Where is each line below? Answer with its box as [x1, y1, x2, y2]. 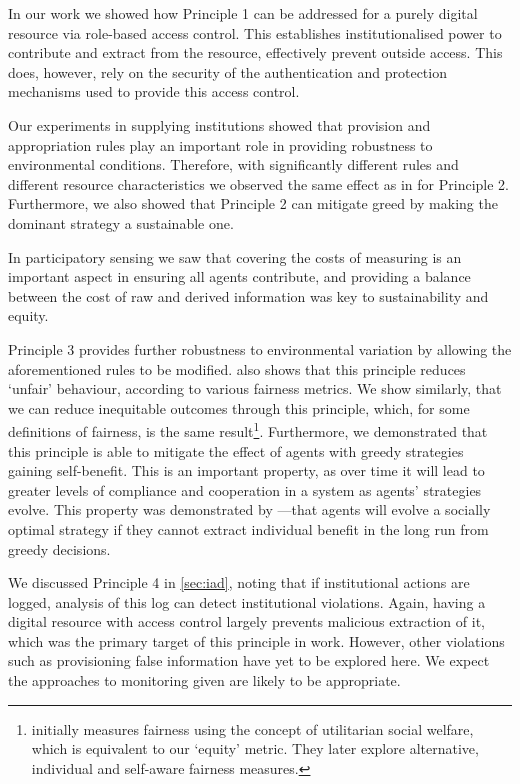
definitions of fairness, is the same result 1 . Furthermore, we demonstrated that [8, 418, 488, 441]
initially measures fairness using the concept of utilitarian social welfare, [31, 718, 474, 739]
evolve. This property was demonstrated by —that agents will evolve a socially [8, 499, 491, 520]
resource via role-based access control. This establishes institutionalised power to [8, 22, 502, 43]
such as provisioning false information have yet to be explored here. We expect [8, 650, 490, 671]
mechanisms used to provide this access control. [8, 81, 300, 102]
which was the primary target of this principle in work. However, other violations [8, 630, 505, 651]
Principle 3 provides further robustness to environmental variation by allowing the [8, 338, 512, 359]
